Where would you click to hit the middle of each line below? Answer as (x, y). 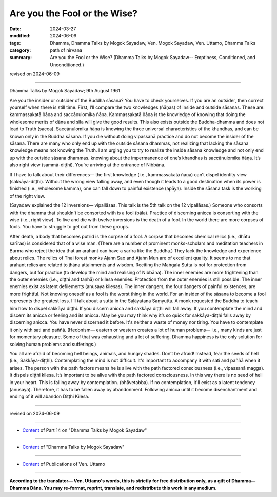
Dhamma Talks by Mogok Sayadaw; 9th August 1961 (65, 91)
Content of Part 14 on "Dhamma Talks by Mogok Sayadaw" (85, 430)
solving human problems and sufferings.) (53, 344)
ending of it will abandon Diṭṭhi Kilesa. (50, 397)
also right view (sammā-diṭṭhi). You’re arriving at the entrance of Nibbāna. (87, 165)
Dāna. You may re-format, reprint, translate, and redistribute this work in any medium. (124, 488)
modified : (20, 35)
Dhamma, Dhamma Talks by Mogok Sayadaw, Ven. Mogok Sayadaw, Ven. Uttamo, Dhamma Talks (153, 43)
